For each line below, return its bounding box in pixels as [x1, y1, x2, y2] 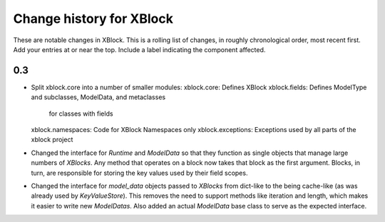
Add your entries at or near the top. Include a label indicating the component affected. [13, 45, 266, 54]
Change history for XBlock [13, 11, 174, 26]
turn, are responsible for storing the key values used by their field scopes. [31, 168, 248, 177]
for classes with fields [48, 109, 113, 118]
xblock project [31, 136, 73, 144]
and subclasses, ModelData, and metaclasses [31, 93, 166, 101]
